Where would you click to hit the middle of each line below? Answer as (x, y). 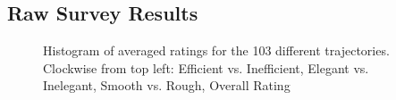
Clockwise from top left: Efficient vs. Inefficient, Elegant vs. (206, 67)
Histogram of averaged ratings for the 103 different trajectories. (216, 50)
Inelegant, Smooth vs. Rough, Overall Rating (167, 85)
